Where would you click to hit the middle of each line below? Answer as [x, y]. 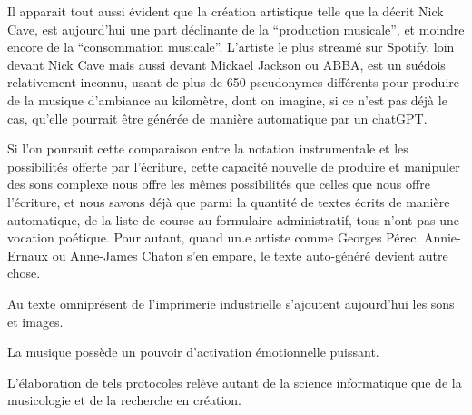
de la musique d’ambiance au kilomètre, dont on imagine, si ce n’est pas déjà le [227, 99]
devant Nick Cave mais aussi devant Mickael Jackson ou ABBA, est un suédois [226, 64]
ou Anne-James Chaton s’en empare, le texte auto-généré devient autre [250, 255]
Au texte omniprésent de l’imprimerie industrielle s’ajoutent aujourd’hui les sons [231, 303]
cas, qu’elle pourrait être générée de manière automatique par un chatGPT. [217, 118]
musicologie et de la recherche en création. [124, 400]
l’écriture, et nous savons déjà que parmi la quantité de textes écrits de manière [229, 201]
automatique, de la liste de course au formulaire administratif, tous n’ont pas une [233, 219]
